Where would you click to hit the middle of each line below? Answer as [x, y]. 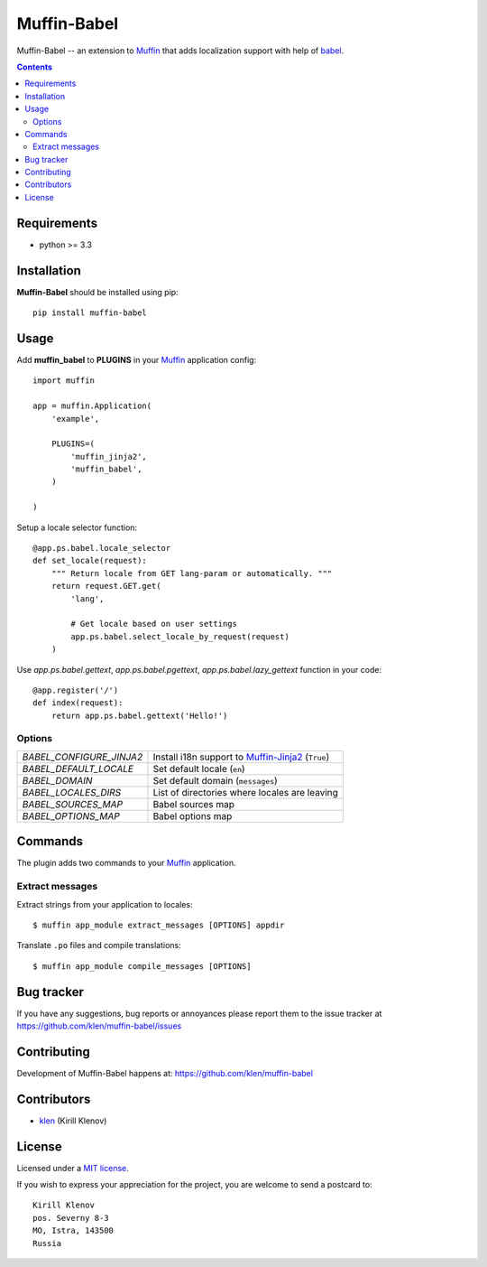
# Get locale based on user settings [154, 624]
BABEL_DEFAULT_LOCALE [78, 769]
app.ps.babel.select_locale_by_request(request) [180, 636]
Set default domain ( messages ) [216, 780]
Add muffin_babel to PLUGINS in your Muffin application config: [137, 359]
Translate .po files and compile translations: [99, 946]
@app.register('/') [76, 690]
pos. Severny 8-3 [71, 1218]
